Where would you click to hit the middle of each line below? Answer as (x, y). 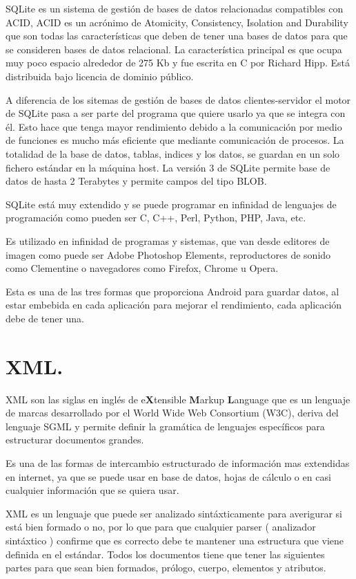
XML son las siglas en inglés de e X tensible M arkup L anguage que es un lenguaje (178, 399)
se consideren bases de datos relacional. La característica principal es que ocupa (174, 49)
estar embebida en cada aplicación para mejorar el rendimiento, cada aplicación (174, 305)
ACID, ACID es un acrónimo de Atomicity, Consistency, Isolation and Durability (177, 22)
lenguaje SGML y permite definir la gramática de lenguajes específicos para (165, 426)
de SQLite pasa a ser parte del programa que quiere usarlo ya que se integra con (176, 113)
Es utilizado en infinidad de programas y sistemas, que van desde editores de (168, 240)
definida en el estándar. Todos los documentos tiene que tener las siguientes (165, 554)
